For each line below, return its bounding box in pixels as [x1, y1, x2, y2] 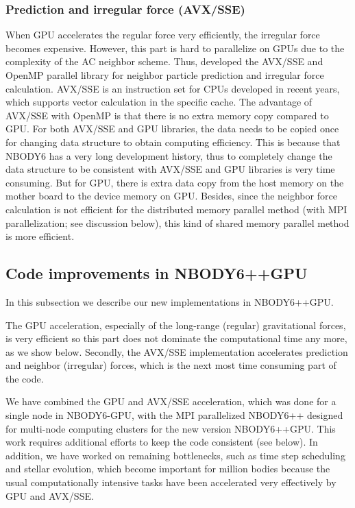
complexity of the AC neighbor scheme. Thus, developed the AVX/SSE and [5, 54, 323, 69]
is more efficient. [5, 229, 75, 243]
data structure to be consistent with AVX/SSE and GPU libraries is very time [5, 162, 335, 176]
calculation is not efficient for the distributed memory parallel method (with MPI [5, 202, 347, 216]
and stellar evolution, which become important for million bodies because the [5, 461, 330, 476]
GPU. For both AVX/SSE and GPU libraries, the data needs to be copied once [5, 121, 339, 136]
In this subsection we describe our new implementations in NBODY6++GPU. [5, 294, 334, 309]
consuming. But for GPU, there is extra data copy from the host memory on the [5, 175, 344, 189]
